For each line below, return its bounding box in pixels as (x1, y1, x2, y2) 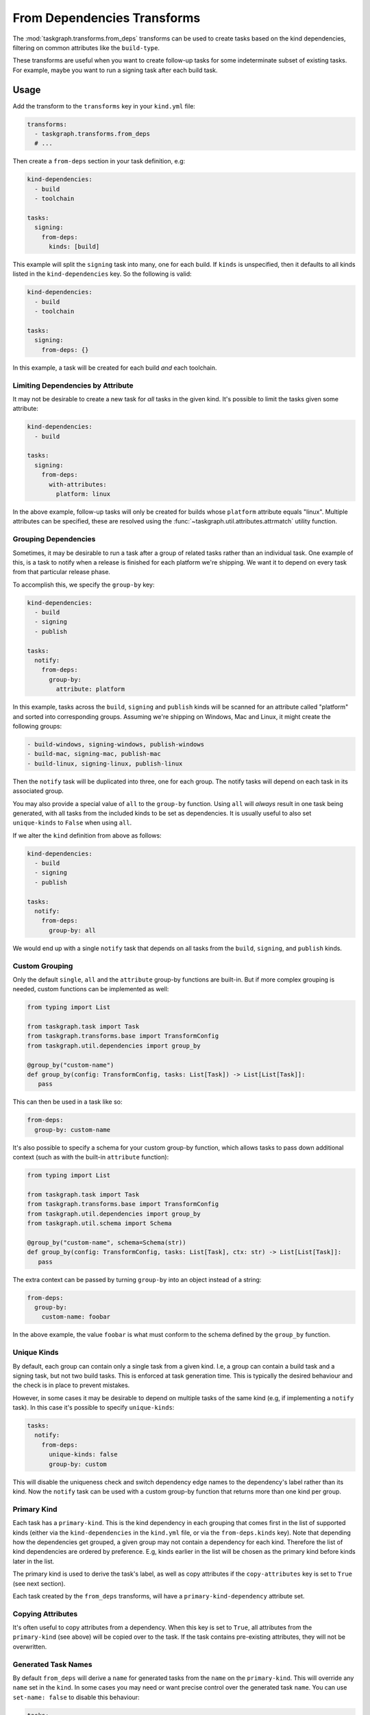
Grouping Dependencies (12, 534, 96, 544)
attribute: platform (56, 685, 125, 693)
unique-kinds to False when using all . (12, 818, 132, 827)
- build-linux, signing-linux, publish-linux (27, 759, 183, 768)
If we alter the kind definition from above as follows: (12, 831, 162, 840)
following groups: (12, 722, 62, 730)
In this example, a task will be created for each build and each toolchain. (12, 364, 217, 372)
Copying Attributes (12, 1609, 78, 1618)
